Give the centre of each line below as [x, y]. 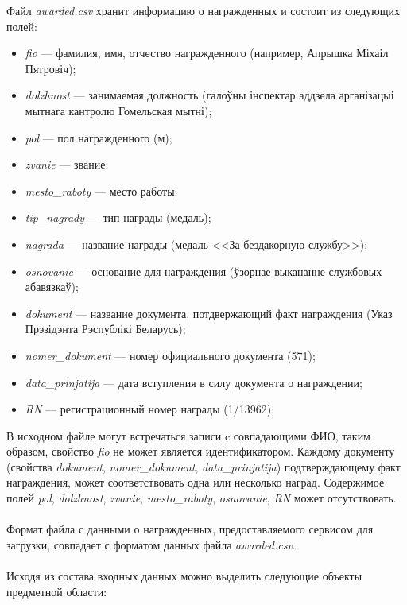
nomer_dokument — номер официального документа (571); [170, 355]
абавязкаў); [52, 287]
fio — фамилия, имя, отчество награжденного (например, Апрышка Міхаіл [207, 53]
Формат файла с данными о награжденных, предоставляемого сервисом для [190, 529]
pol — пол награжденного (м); [99, 137]
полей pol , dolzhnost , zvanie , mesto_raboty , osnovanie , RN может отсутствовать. [202, 498]
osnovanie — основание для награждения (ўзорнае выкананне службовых [203, 271]
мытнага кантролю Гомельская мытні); [118, 110]
